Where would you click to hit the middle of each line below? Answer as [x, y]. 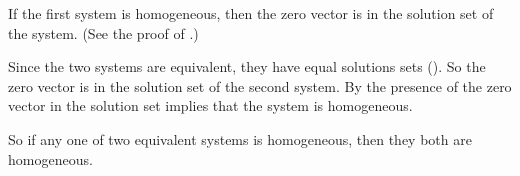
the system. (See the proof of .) [103, 32]
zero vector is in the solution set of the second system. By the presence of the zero [260, 85]
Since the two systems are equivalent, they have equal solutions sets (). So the [247, 66]
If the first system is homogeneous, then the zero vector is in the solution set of [251, 13]
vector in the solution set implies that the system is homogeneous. [210, 105]
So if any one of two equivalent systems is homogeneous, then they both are [240, 138]
